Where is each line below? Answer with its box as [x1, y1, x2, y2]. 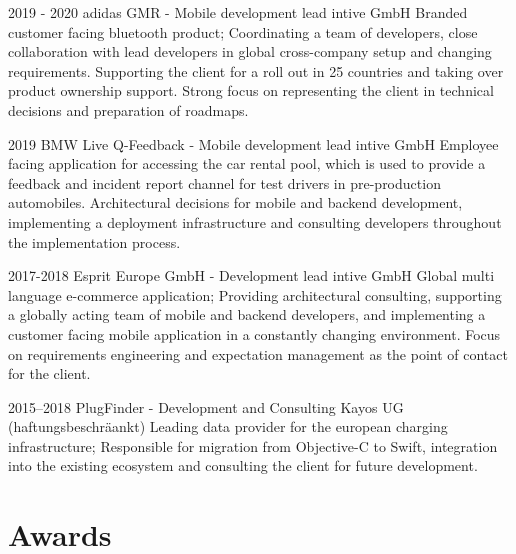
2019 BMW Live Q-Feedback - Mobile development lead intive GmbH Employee [8, 133, 499, 154]
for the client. [8, 363, 91, 384]
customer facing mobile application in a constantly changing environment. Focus [8, 323, 501, 344]
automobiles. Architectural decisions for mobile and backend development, [8, 192, 463, 213]
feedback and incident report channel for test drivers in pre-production [8, 172, 441, 193]
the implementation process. [8, 231, 181, 252]
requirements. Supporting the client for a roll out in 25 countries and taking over [8, 60, 504, 81]
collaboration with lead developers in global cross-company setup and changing [8, 41, 492, 62]
